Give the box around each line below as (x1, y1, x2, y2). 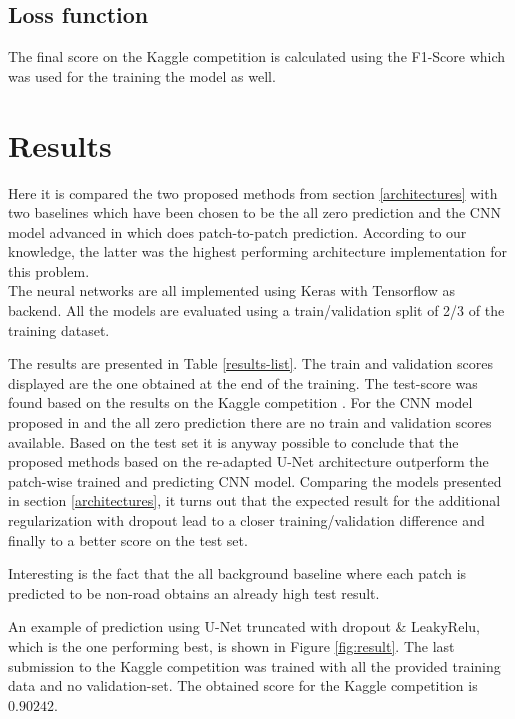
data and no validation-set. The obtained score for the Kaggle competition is (8, 675, 478, 696)
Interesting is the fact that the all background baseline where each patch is (8, 563, 467, 584)
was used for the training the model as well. (8, 65, 276, 86)
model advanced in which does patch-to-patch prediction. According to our (8, 221, 467, 242)
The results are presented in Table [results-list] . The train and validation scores (8, 353, 494, 374)
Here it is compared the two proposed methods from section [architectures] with (8, 182, 498, 203)
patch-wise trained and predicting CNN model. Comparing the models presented (8, 470, 502, 491)
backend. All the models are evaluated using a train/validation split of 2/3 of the (8, 300, 505, 321)
